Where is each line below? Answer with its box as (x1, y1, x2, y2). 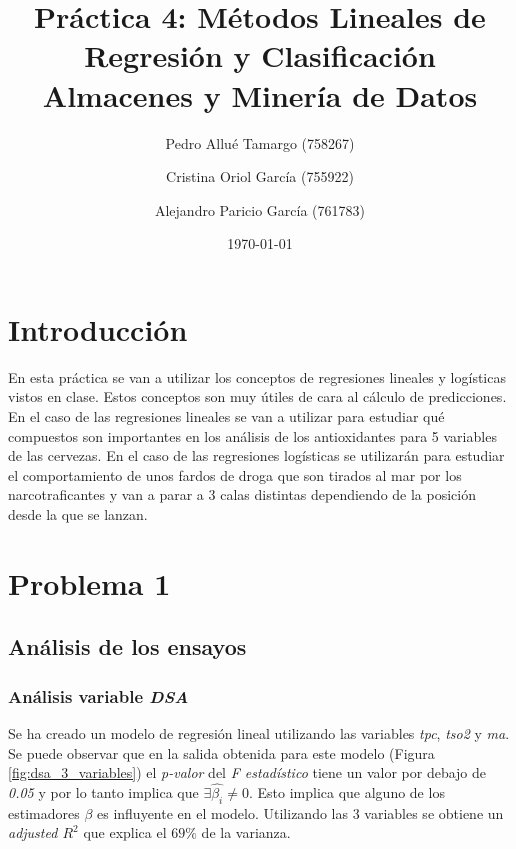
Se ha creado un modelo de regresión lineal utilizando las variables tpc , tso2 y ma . (8, 722, 510, 743)
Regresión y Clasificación (84, 35, 436, 76)
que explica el (83, 822, 167, 843)
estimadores (8, 802, 80, 823)
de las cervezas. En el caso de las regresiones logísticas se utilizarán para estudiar (8, 445, 505, 466)
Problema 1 (8, 562, 171, 603)
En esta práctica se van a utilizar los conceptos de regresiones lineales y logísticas (8, 366, 506, 387)
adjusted (8, 822, 58, 843)
